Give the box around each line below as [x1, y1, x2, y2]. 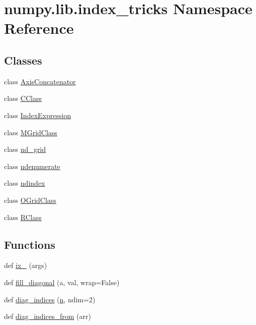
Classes [4, 52, 42, 68]
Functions [4, 236, 55, 252]
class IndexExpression [4, 110, 71, 120]
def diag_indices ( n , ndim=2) [4, 294, 96, 304]
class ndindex [4, 178, 45, 188]
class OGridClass [4, 194, 56, 205]
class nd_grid [4, 144, 46, 154]
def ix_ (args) [4, 260, 47, 270]
